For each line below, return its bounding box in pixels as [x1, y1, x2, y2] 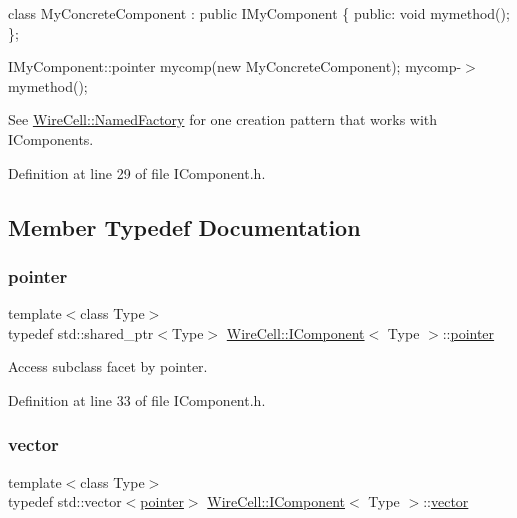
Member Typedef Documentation [8, 211, 361, 242]
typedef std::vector [8, 491, 122, 512]
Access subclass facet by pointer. [8, 356, 208, 377]
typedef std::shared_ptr [8, 322, 154, 343]
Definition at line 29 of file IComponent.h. [8, 162, 266, 183]
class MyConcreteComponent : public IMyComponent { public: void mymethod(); [8, 3, 510, 23]
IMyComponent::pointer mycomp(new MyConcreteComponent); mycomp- [8, 56, 462, 77]
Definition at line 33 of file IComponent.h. [8, 389, 266, 410]
